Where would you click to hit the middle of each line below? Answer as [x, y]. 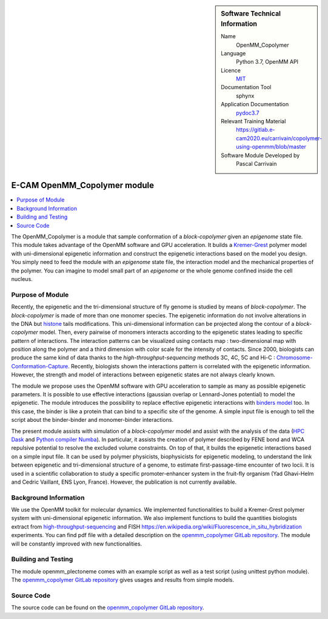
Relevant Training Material [253, 121]
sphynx [245, 96]
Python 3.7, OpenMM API [267, 62]
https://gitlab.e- [256, 130]
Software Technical [251, 14]
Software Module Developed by [260, 155]
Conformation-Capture [40, 366]
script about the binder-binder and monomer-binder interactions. [92, 420]
